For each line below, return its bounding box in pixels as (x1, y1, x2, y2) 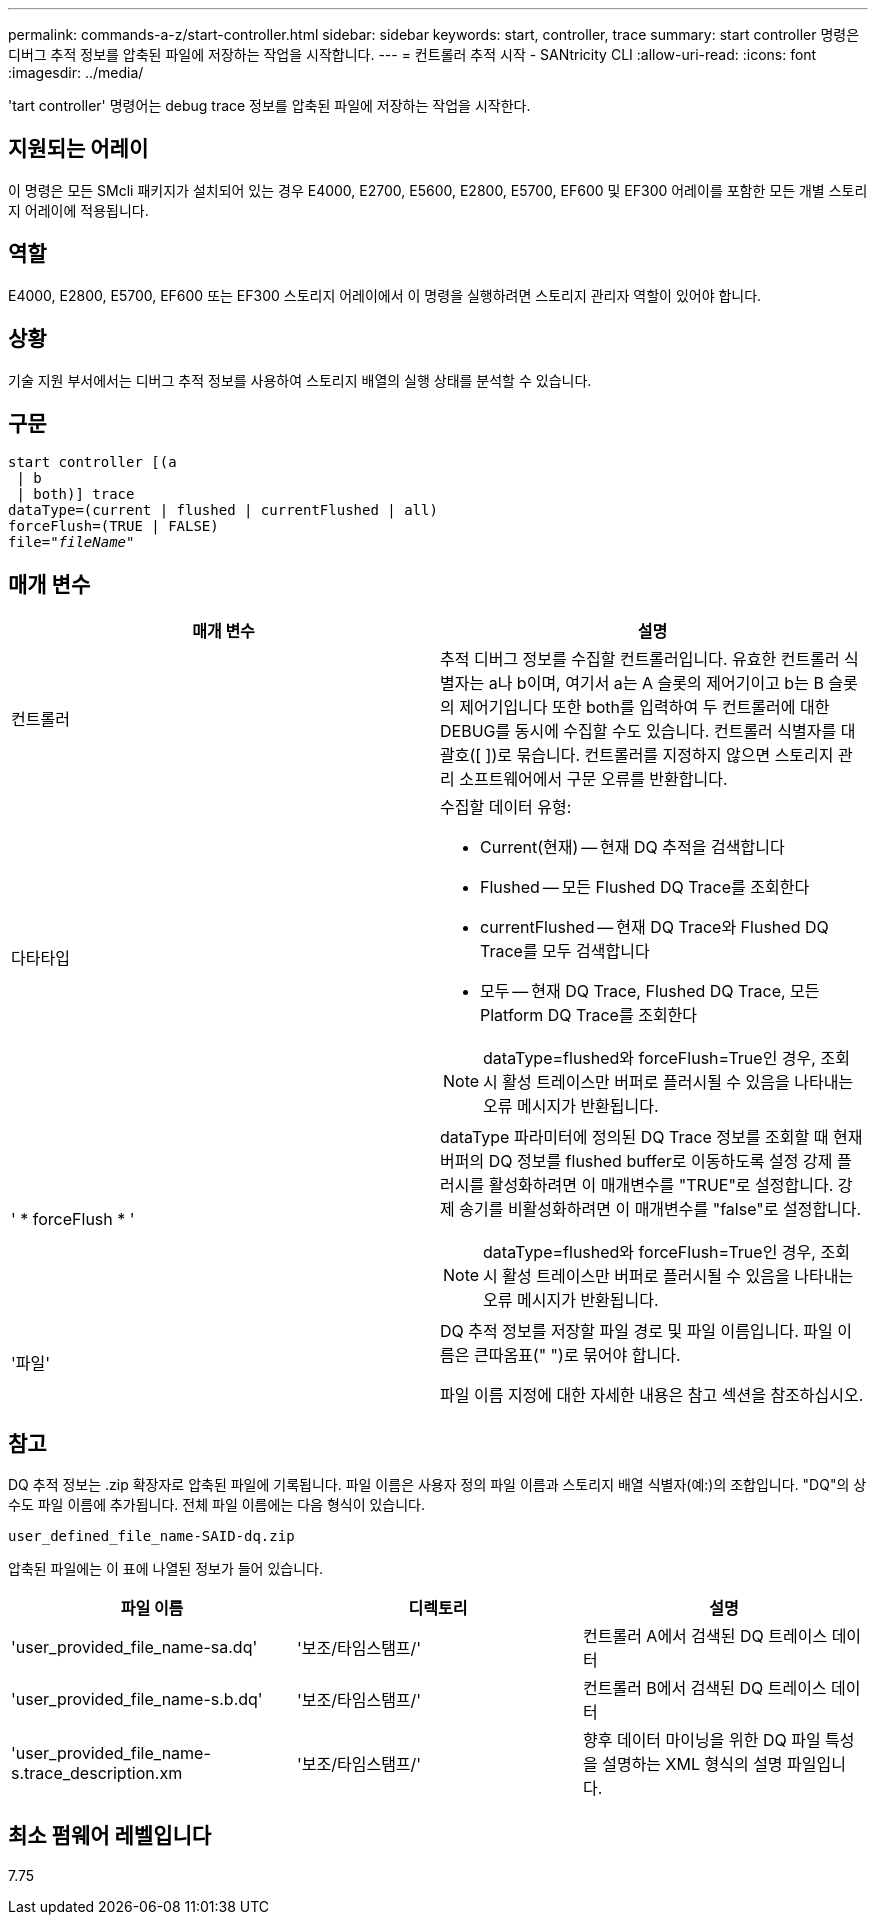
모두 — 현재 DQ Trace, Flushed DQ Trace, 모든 (480, 981, 820, 1002)
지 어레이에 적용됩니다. (8, 201, 149, 219)
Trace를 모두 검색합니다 (480, 941, 650, 962)
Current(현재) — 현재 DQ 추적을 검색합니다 (480, 837, 785, 858)
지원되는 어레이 (8, 136, 149, 162)
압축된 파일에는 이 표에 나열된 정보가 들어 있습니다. (8, 1560, 323, 1578)
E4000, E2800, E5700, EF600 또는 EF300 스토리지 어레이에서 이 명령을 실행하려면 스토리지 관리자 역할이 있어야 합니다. (8, 286, 762, 304)
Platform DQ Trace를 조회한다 (480, 1005, 698, 1026)
